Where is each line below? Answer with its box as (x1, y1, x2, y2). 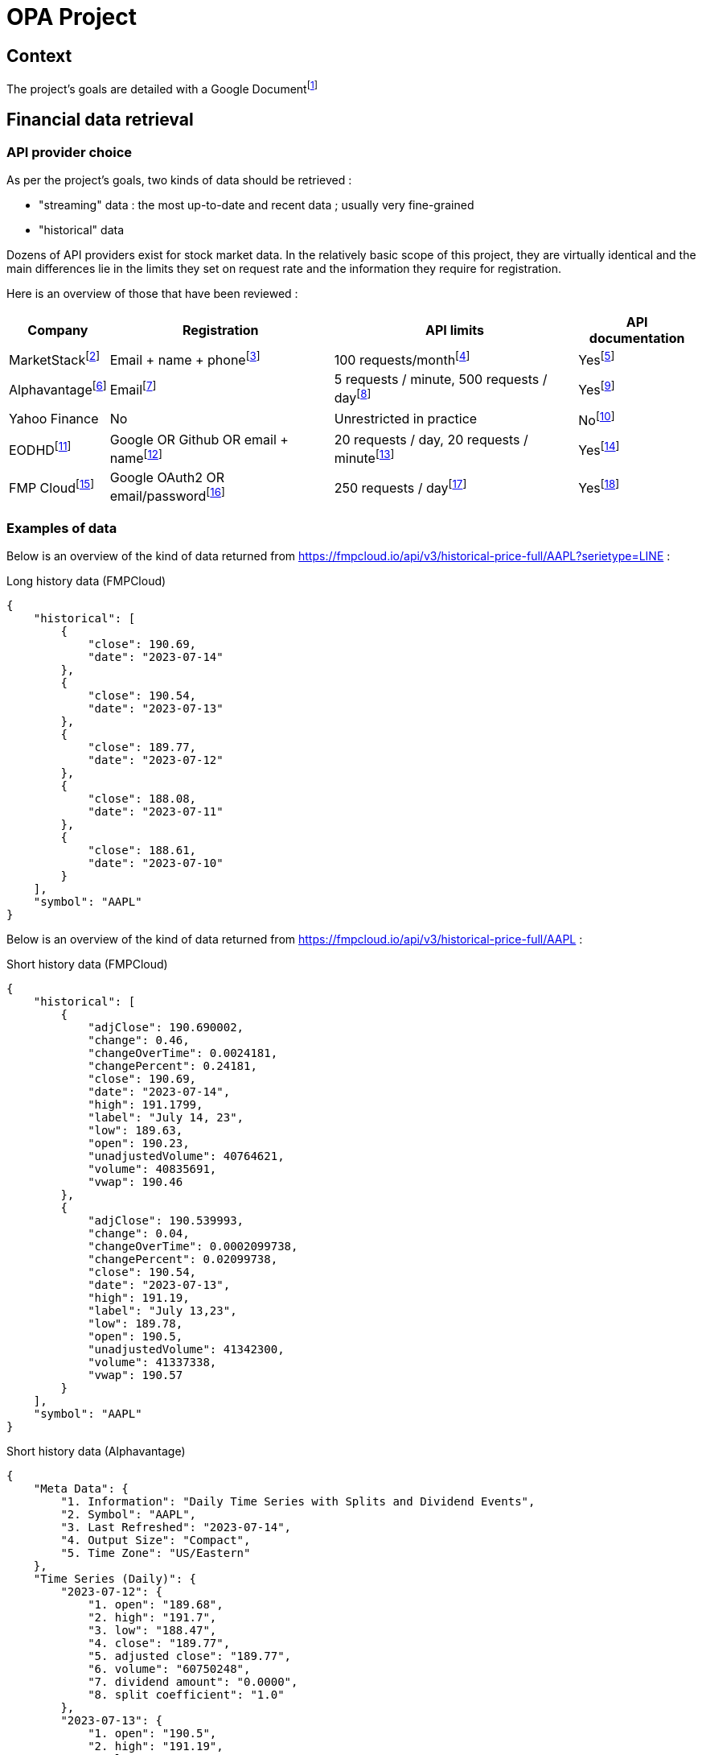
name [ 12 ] (109, 448, 162, 467)
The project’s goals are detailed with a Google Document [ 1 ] (6, 80, 318, 96)
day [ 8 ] (334, 387, 372, 407)
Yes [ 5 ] (578, 349, 615, 369)
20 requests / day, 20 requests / (334, 432, 528, 448)
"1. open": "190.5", (88, 1727, 217, 1741)
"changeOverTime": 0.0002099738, (88, 1240, 298, 1253)
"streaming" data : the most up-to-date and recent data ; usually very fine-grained (39, 198, 474, 213)
